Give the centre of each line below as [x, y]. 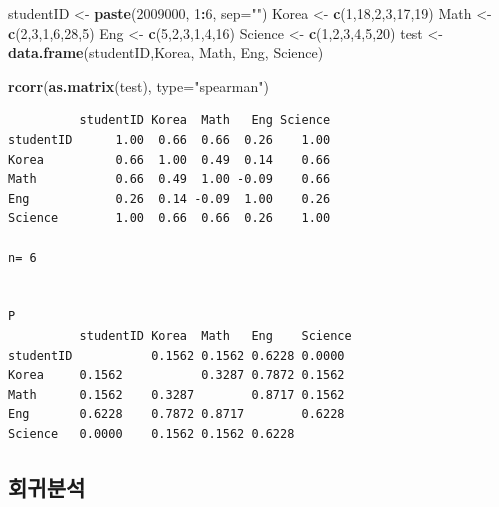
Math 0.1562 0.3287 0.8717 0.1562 [176, 394]
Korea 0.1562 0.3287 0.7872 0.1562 [176, 375]
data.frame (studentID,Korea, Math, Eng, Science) [166, 52]
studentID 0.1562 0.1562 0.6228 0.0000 [176, 355]
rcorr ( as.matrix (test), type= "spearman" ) [138, 85]
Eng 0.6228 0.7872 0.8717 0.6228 [176, 414]
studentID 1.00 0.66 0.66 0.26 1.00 [169, 139]
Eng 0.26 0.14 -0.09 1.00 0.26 [169, 198]
